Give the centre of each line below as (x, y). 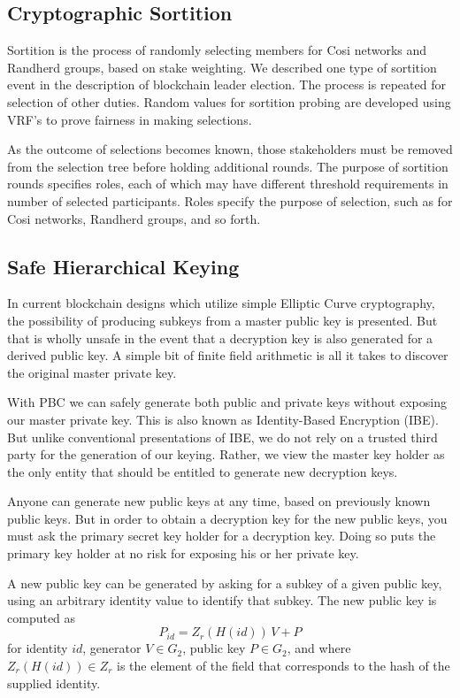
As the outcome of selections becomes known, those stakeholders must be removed (230, 149)
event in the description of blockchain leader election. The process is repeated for (226, 84)
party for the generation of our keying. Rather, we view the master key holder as (226, 454)
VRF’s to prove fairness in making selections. (130, 119)
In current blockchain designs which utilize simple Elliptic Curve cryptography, (221, 303)
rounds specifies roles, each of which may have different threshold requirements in (228, 184)
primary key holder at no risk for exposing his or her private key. (183, 553)
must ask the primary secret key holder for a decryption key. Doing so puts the (222, 536)
